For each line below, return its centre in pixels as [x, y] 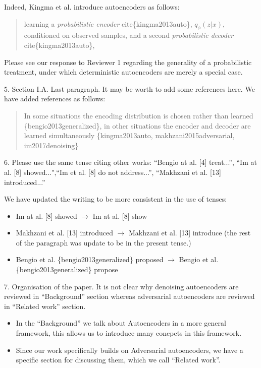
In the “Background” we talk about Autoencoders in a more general [121, 323]
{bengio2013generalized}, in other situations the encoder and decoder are [137, 125]
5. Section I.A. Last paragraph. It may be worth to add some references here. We [129, 88]
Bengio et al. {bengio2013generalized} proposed [90, 259]
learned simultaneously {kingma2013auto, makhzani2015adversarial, [129, 135]
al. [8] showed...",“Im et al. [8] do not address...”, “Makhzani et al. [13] [113, 172]
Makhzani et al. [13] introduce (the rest [190, 233]
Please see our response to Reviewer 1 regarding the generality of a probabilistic [128, 62]
